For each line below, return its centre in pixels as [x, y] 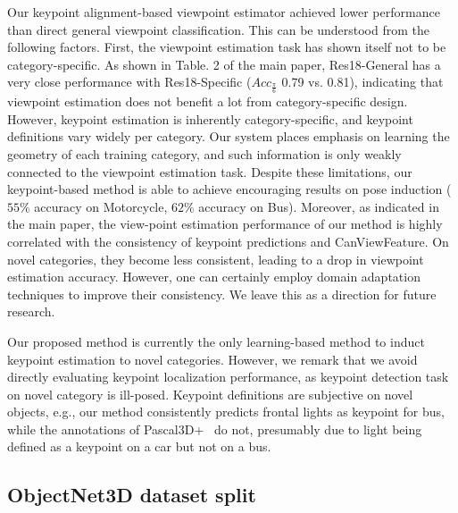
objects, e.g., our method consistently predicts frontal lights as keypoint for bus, [226, 412]
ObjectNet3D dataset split [132, 495]
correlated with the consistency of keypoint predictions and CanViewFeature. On [228, 241]
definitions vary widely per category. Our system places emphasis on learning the [229, 136]
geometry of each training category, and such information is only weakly [204, 153]
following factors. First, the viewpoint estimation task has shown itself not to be [227, 47]
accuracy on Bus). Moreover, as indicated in [319, 206]
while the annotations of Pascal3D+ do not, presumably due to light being [215, 429]
